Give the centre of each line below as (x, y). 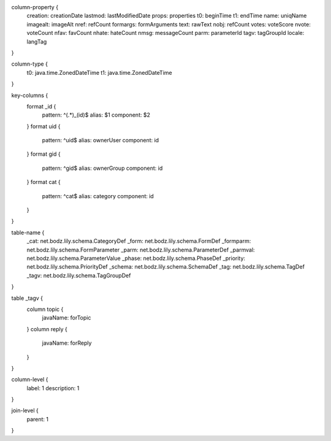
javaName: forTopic (67, 318)
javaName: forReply (67, 343)
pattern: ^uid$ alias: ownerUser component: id (101, 140)
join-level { (25, 410)
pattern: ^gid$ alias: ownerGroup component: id (102, 168)
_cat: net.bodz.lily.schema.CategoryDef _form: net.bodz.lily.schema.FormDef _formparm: (139, 241)
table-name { (28, 232)
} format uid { (44, 126)
